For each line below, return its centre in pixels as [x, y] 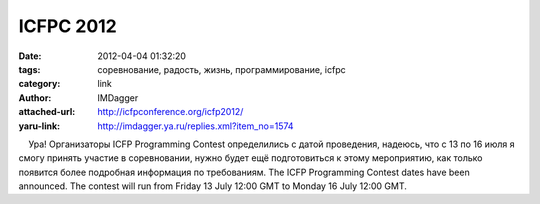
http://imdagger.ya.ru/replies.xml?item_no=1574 [195, 126]
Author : [35, 97]
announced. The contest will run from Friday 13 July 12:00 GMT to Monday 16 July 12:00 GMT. [212, 186]
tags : [29, 69]
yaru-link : [39, 126]
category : [39, 84]
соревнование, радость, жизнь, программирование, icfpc [221, 69]
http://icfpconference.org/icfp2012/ [170, 112]
